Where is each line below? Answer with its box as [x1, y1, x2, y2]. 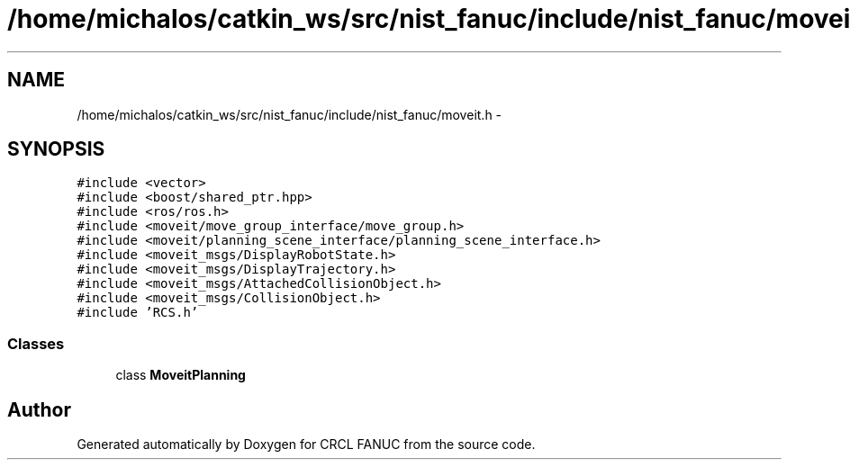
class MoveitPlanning [115, 367, 246, 383]
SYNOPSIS [7, 138, 105, 161]
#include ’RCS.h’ [77, 305, 199, 320]
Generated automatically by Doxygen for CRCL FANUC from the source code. [77, 436, 536, 453]
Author [7, 398, 71, 421]
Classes [7, 334, 65, 353]
